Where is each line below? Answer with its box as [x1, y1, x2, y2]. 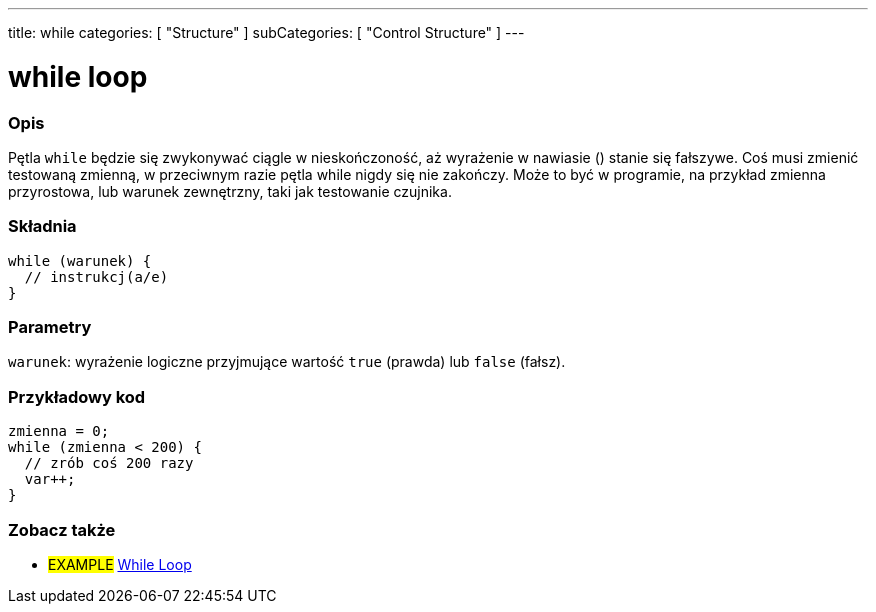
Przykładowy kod [8, 386, 146, 407]
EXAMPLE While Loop [48, 555, 192, 573]
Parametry [8, 317, 92, 337]
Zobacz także [8, 519, 116, 540]
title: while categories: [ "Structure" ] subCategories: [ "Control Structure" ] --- [8, 24, 525, 41]
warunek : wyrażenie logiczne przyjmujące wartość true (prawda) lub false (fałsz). [8, 353, 566, 371]
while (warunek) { [8, 252, 152, 269]
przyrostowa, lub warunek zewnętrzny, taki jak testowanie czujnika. [8, 182, 452, 200]
